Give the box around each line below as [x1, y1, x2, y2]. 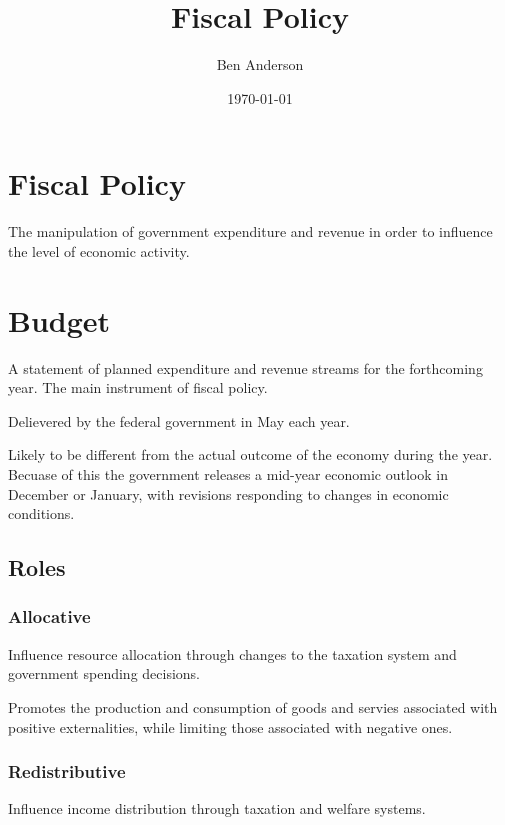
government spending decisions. [8, 663, 200, 684]
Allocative [8, 604, 91, 629]
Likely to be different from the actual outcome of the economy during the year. [8, 444, 493, 465]
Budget [8, 299, 111, 340]
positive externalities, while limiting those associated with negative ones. [8, 716, 453, 737]
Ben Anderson [216, 54, 304, 75]
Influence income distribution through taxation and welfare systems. [8, 798, 426, 819]
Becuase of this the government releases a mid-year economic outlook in [8, 463, 448, 484]
